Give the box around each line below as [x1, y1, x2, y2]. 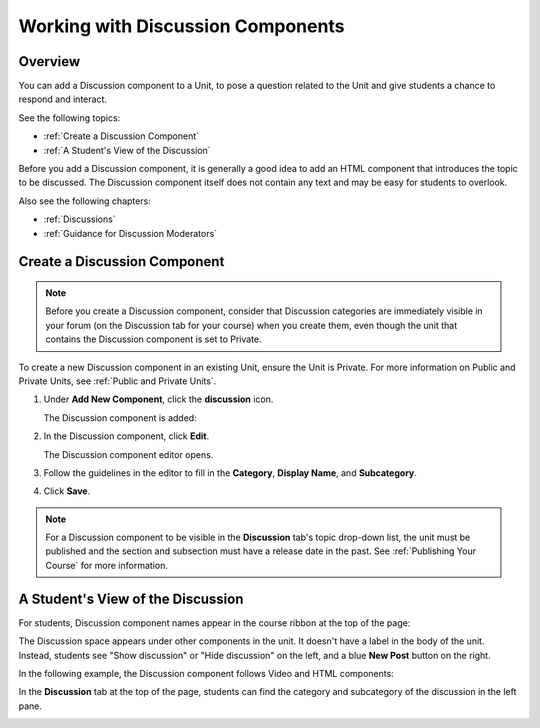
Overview [18, 53, 81, 70]
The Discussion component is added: [43, 411, 197, 424]
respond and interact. [18, 93, 107, 105]
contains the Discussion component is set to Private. [45, 333, 262, 345]
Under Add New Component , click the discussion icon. [43, 393, 274, 405]
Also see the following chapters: [18, 195, 152, 207]
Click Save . [43, 485, 91, 497]
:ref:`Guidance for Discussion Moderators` [43, 227, 218, 239]
